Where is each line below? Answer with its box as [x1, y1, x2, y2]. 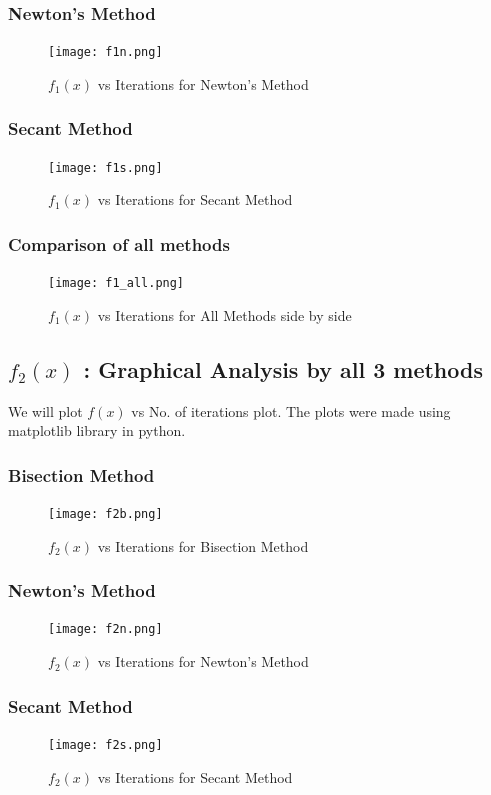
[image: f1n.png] [48, 45, 163, 60]
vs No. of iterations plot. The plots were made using [131, 400, 451, 421]
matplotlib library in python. [8, 420, 186, 441]
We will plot [8, 400, 83, 421]
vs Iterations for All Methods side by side [97, 304, 352, 325]
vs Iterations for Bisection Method [97, 535, 309, 556]
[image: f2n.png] [48, 622, 163, 637]
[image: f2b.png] [48, 507, 163, 522]
